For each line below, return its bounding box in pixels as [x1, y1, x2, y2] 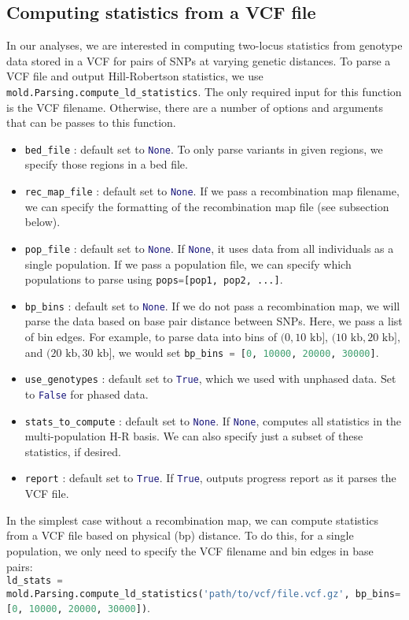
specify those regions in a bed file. [24, 156, 188, 173]
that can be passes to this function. [6, 114, 176, 131]
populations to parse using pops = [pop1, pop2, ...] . [24, 271, 283, 288]
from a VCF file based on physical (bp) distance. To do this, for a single [6, 527, 354, 544]
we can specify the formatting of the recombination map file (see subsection [24, 198, 389, 214]
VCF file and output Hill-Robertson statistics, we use [6, 68, 263, 84]
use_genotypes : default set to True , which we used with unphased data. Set [24, 370, 396, 387]
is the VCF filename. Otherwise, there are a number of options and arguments [6, 98, 384, 115]
